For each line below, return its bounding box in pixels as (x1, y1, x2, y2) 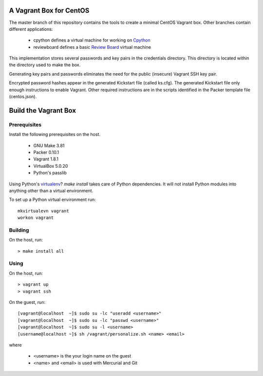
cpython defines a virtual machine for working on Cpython (33, 37, 150, 43)
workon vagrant (18, 215, 54, 220)
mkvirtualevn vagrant (18, 208, 69, 214)
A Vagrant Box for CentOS (9, 6, 90, 15)
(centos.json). (9, 94, 37, 99)
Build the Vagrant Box (9, 106, 76, 115)
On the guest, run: (9, 299, 46, 305)
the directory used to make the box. (9, 62, 81, 68)
